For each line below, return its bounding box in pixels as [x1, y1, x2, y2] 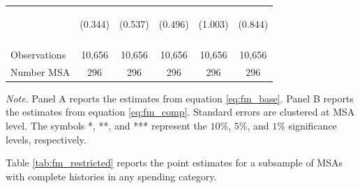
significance [288, 118, 337, 132]
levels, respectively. [6, 132, 87, 146]
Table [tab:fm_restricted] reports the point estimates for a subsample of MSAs [6, 155, 343, 170]
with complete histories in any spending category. [6, 169, 217, 183]
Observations [10, 47, 66, 61]
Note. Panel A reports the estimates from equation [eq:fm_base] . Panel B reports [6, 91, 354, 105]
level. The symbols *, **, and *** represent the [6, 118, 207, 132]
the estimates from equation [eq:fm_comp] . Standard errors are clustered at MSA [6, 104, 355, 119]
